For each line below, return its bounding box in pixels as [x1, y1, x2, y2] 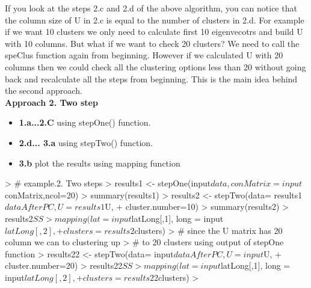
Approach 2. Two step [5, 96, 98, 108]
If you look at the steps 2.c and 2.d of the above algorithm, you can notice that [5, 2, 297, 14]
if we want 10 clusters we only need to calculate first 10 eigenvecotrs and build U [5, 25, 303, 38]
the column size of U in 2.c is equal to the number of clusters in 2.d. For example [5, 13, 304, 26]
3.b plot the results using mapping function [19, 156, 180, 169]
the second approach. [5, 84, 82, 97]
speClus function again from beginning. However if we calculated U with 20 [5, 49, 283, 61]
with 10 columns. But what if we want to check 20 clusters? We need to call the [5, 37, 300, 49]
